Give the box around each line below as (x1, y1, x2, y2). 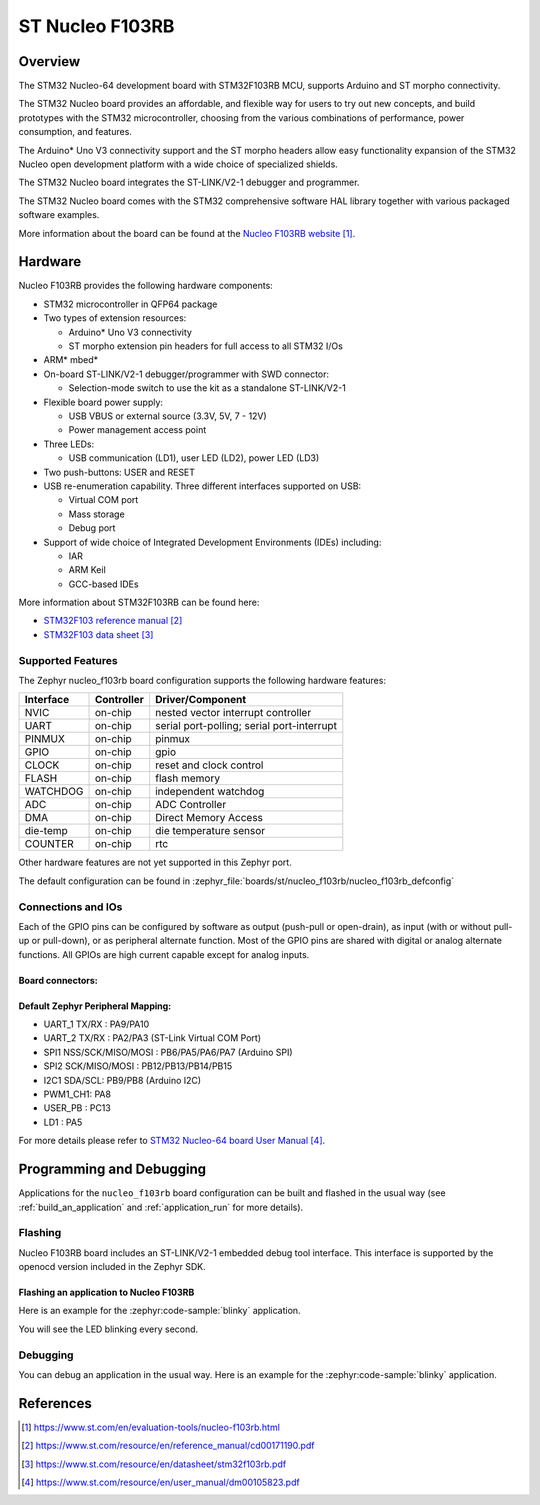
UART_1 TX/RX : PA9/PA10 (43, 1018, 150, 1030)
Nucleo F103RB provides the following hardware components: (18, 280, 274, 292)
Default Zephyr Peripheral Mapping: (18, 1000, 172, 1012)
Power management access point (68, 424, 207, 436)
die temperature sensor (155, 824, 266, 838)
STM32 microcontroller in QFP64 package (43, 298, 218, 310)
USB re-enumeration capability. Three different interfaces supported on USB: (43, 480, 362, 492)
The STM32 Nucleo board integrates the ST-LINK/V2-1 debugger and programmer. (18, 176, 360, 189)
